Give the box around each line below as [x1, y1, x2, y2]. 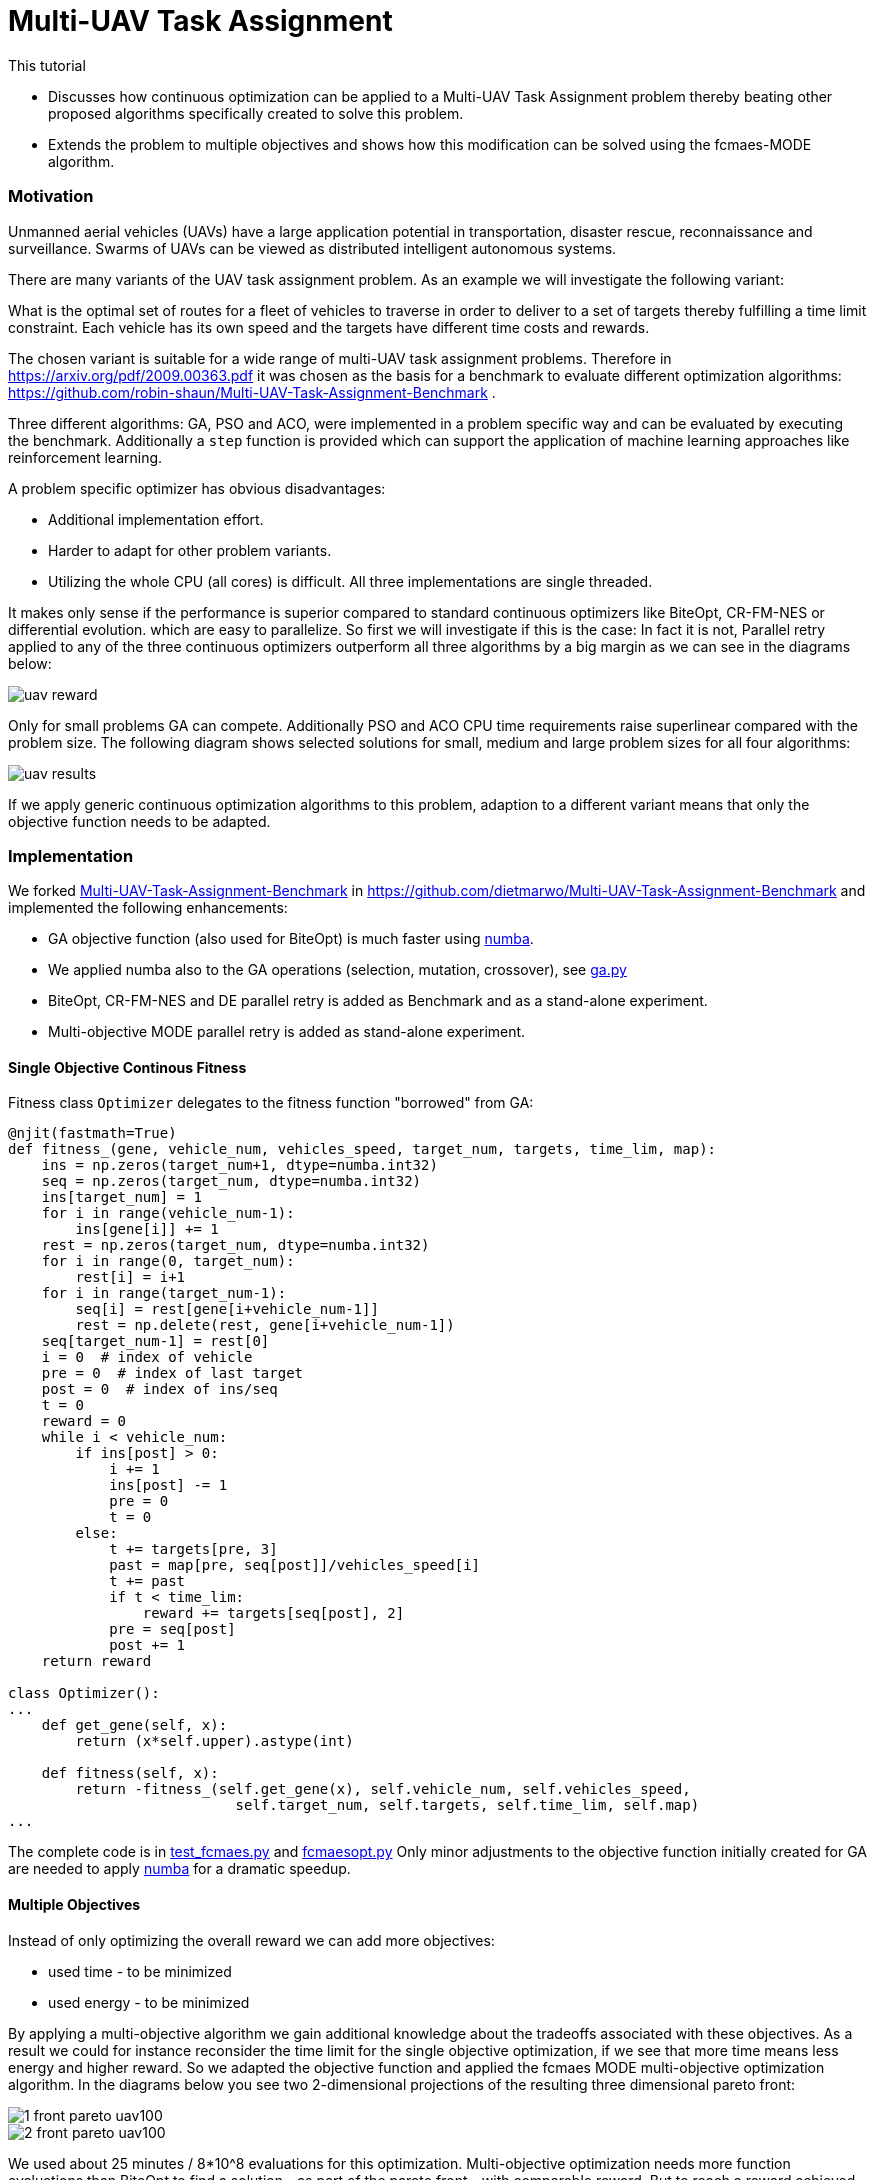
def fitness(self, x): [41, 1765, 219, 1782]
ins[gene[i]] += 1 [75, 1221, 219, 1238]
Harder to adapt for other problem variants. [48, 541, 332, 559]
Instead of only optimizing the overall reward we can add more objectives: [8, 1931, 495, 1949]
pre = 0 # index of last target [41, 1365, 304, 1382]
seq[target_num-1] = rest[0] [41, 1333, 270, 1350]
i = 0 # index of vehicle [41, 1349, 253, 1366]
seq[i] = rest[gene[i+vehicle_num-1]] [75, 1301, 379, 1318]
